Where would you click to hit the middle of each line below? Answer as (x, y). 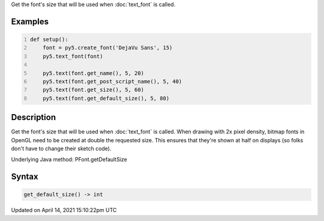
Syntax (25, 177)
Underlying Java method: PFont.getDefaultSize (69, 160)
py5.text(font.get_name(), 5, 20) (93, 73)
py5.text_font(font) (73, 56)
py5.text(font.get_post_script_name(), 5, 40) (112, 81)
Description (34, 117)
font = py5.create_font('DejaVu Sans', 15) (108, 48)
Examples (30, 21)
